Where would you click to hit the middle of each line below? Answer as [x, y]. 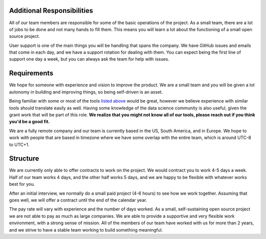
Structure [24, 158]
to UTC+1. [19, 144]
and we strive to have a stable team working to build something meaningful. [86, 230]
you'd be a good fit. [30, 122]
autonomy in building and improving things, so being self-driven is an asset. [86, 92]
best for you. [22, 184]
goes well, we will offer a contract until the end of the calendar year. [78, 200]
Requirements [31, 73]
